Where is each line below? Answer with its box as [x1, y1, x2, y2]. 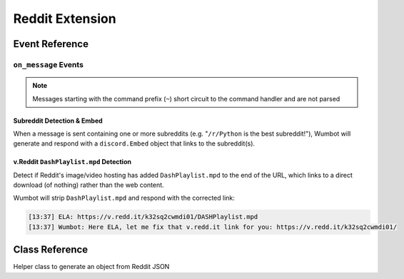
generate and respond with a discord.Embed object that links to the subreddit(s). [13, 139, 256, 148]
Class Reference [13, 243, 89, 256]
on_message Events [13, 59, 84, 69]
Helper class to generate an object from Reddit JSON [13, 263, 170, 271]
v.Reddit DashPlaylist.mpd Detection [13, 158, 132, 166]
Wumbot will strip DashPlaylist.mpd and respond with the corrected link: [13, 193, 236, 203]
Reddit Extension [13, 11, 117, 26]
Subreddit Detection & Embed [13, 116, 103, 125]
